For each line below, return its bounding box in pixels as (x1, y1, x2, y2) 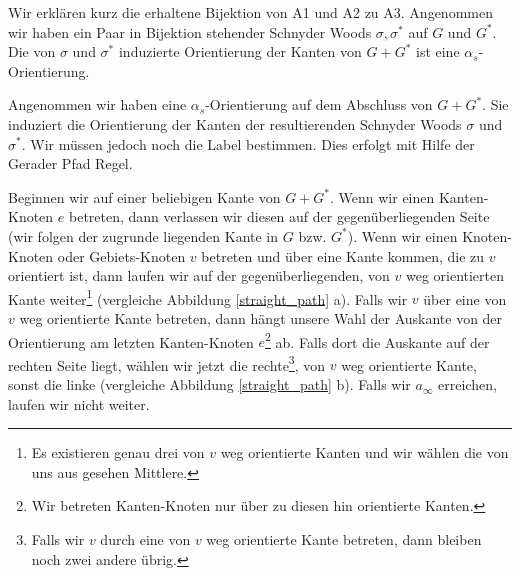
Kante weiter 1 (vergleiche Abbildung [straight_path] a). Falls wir (8, 285, 408, 309)
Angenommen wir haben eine (8, 94, 187, 115)
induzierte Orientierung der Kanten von (118, 41, 362, 62)
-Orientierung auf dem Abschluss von (205, 94, 433, 115)
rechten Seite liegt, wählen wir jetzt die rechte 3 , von (8, 351, 326, 375)
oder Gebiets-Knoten (57, 245, 186, 266)
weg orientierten (405, 265, 505, 286)
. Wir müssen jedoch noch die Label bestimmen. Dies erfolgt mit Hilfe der (21, 133, 475, 154)
